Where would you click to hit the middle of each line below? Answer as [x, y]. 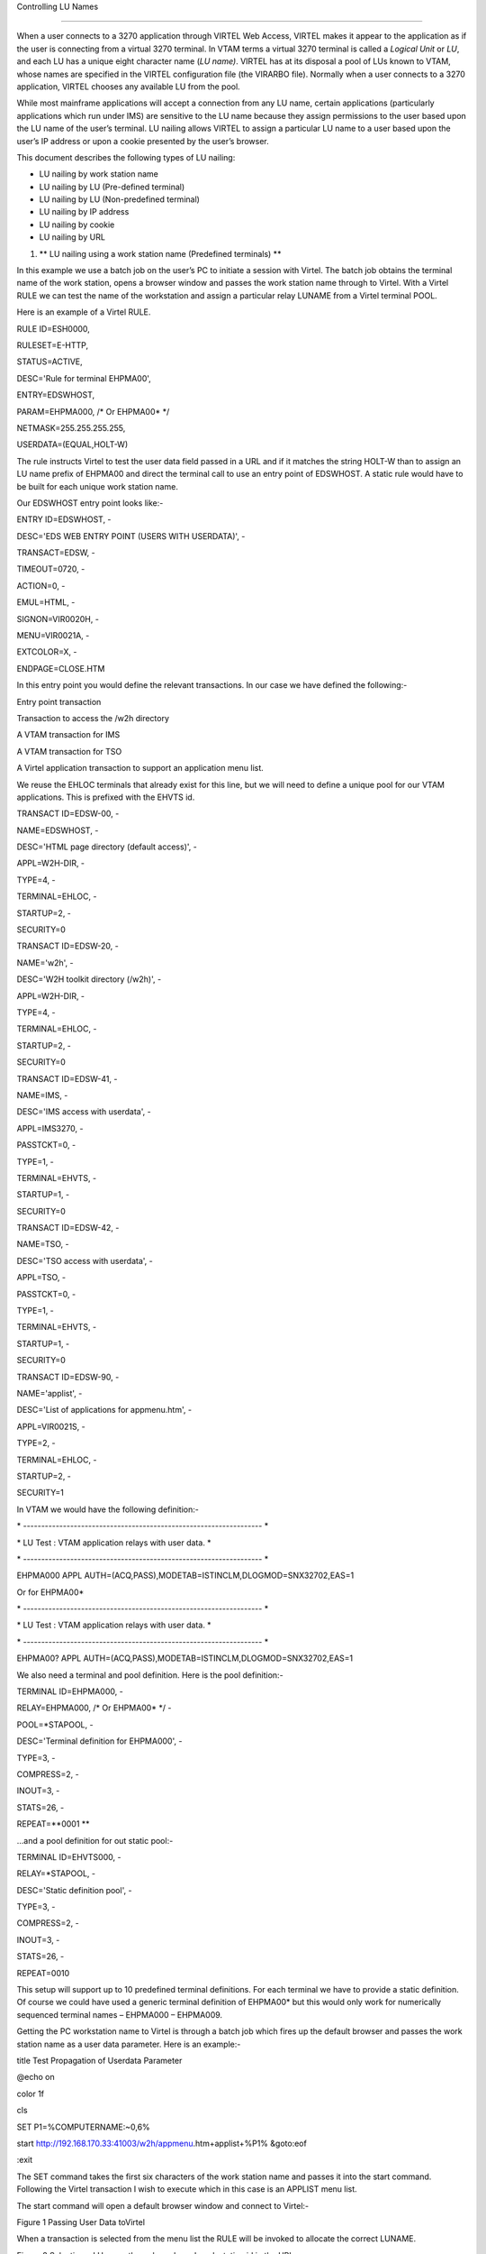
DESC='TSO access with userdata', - [85, 1260]
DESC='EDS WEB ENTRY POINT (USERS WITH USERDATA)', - [131, 536]
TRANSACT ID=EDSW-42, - [68, 1228]
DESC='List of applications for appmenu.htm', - [104, 1410]
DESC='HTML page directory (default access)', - [107, 847]
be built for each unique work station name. [98, 486]
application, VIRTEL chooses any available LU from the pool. [128, 87]
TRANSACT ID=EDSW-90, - [68, 1377]
